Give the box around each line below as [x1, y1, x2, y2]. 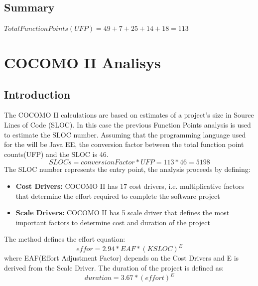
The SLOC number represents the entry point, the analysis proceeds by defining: [4, 164, 251, 174]
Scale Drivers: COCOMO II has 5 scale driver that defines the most [15, 207, 230, 218]
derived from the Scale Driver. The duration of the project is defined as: [4, 263, 224, 273]
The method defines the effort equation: [4, 234, 126, 244]
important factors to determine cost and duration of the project [15, 217, 210, 227]
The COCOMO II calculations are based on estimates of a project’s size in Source [4, 110, 254, 120]
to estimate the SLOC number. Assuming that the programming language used [4, 129, 246, 140]
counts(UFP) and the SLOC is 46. [4, 148, 109, 159]
